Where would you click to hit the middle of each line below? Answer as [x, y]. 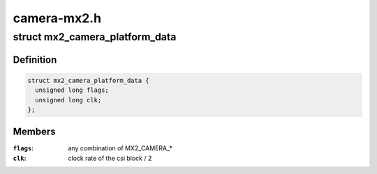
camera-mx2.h [57, 18]
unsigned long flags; [72, 90]
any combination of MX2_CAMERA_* [120, 148]
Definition [35, 60]
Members [34, 132]
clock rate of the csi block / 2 [110, 158]
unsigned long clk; [68, 100]
